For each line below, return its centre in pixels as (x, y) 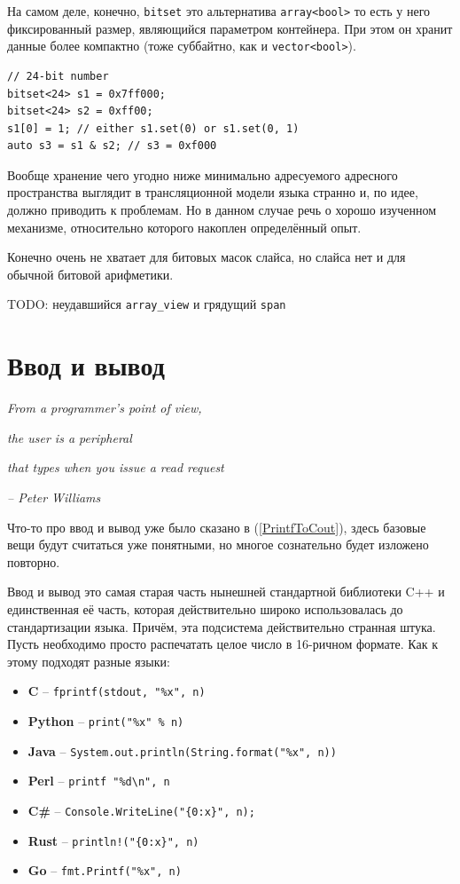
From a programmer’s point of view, (105, 408)
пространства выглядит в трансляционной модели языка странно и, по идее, (213, 192)
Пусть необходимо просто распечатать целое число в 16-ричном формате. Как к (222, 644)
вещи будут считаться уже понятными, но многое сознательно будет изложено (218, 545)
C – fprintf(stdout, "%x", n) (117, 691)
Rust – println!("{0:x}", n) (113, 840)
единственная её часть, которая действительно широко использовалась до (205, 608)
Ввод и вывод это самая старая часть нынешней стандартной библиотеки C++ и (226, 592)
